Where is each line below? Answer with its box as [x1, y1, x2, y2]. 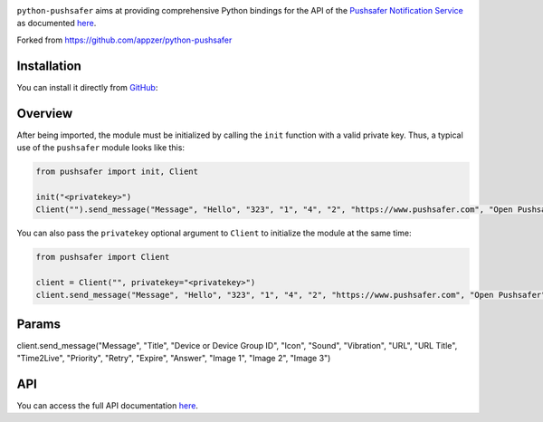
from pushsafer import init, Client [35, 166, 199, 177]
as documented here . [16, 18, 97, 29]
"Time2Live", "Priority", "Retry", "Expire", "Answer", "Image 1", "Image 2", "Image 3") [16, 353, 331, 364]
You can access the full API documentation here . [16, 400, 199, 411]
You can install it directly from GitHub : [16, 82, 158, 92]
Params [16, 316, 61, 331]
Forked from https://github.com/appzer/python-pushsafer [16, 34, 233, 45]
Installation [16, 58, 81, 73]
